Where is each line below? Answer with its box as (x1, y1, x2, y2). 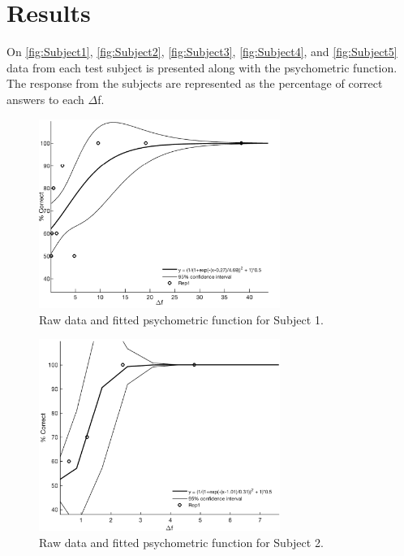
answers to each (6, 90, 84, 107)
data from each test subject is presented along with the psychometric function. (6, 59, 398, 76)
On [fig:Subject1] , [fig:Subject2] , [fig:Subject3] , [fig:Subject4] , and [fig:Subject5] (6, 43, 398, 60)
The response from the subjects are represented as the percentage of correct (6, 75, 383, 92)
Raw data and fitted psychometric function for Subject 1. (39, 311, 324, 328)
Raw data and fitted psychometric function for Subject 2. (39, 533, 324, 550)
